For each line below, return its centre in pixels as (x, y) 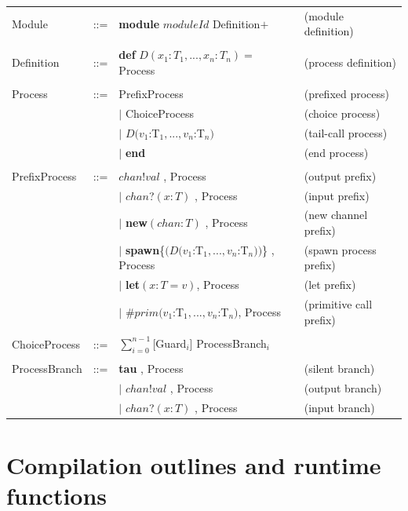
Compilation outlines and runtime (194, 465)
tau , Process (151, 369)
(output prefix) (340, 175)
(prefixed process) (347, 94)
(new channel (336, 215)
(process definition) (350, 62)
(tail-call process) (346, 132)
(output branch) (343, 387)
